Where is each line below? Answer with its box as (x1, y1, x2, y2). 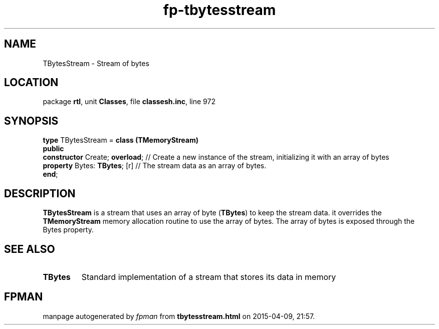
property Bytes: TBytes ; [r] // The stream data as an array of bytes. (43, 161, 267, 170)
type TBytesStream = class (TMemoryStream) (43, 136, 198, 145)
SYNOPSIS (4, 114, 59, 127)
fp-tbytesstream (163, 2, 276, 19)
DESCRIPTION (4, 187, 76, 200)
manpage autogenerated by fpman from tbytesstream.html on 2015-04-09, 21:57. (43, 311, 315, 320)
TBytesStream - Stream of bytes (43, 59, 149, 68)
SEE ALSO (4, 242, 55, 255)
